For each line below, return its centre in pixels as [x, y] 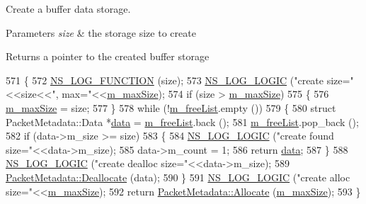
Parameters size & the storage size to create [101, 32]
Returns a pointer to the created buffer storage [108, 56]
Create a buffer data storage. [68, 8]
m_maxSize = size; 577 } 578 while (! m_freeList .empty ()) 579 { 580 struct [171, 107]
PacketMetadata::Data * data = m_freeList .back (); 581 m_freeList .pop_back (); [182, 121]
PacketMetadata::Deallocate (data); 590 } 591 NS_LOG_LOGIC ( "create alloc [178, 177]
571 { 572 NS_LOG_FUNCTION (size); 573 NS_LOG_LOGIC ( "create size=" [180, 80]
